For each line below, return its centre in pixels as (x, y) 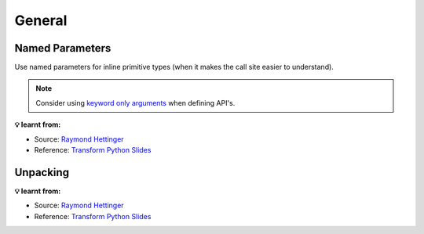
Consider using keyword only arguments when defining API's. (135, 103)
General (41, 20)
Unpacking (42, 172)
